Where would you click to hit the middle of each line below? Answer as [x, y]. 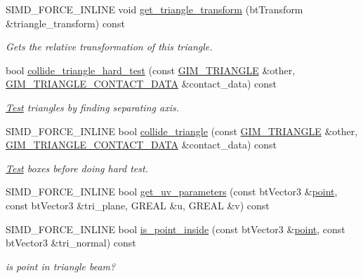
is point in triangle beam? [61, 266]
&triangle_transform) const [65, 23]
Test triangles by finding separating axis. [92, 107]
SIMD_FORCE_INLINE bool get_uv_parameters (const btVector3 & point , [172, 192]
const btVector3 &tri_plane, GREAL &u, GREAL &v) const [138, 205]
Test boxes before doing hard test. [77, 168]
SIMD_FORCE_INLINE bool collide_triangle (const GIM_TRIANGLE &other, [182, 131]
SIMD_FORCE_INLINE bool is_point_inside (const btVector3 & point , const [176, 229]
